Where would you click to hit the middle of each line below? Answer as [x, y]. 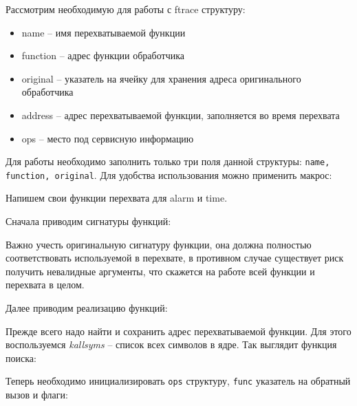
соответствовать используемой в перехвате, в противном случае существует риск [175, 258]
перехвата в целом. [45, 285]
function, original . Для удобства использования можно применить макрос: [169, 174]
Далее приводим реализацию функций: [87, 308]
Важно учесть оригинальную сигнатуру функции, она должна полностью [159, 244]
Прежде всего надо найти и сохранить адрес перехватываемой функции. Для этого [178, 331]
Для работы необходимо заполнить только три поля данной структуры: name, [168, 161]
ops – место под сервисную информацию [108, 138]
